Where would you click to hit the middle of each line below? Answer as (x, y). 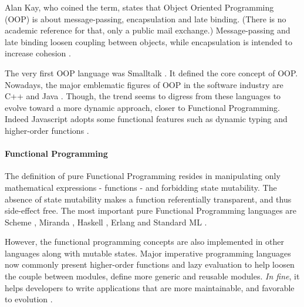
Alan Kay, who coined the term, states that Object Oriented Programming (139, 7)
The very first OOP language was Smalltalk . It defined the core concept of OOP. (151, 72)
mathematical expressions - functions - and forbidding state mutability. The (141, 187)
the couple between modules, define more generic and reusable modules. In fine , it (152, 276)
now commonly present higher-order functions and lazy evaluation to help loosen (150, 264)
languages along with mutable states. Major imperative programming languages (148, 253)
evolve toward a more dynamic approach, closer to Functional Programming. (142, 107)
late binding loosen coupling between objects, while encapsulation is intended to (148, 41)
